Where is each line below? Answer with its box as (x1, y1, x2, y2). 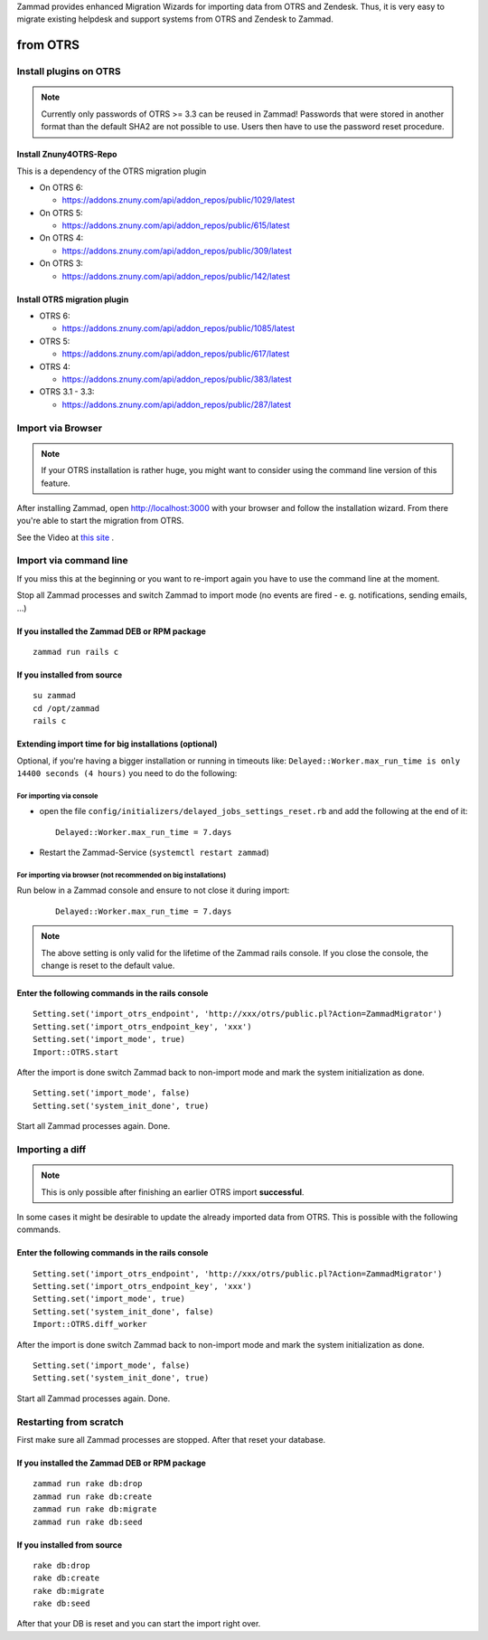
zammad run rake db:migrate (33, 1504, 157, 1514)
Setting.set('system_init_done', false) (33, 1306, 214, 1316)
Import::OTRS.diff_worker (33, 1319, 148, 1330)
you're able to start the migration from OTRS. (16, 516, 184, 526)
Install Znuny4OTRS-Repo (16, 149, 117, 160)
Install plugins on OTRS (16, 65, 121, 78)
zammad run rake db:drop (33, 1479, 143, 1489)
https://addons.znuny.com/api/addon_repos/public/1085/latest (61, 323, 296, 334)
